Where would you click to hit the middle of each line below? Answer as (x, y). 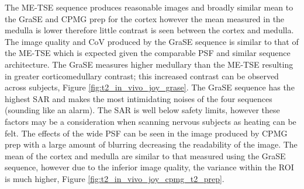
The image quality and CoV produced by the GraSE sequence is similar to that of (152, 41)
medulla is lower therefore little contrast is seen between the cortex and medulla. (149, 30)
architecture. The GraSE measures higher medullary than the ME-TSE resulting (149, 64)
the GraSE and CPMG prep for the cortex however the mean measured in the (145, 18)
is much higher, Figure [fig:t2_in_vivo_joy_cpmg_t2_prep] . (115, 178)
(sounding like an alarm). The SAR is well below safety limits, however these (142, 110)
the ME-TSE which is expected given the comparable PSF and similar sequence (148, 53)
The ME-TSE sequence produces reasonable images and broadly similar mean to (149, 7)
